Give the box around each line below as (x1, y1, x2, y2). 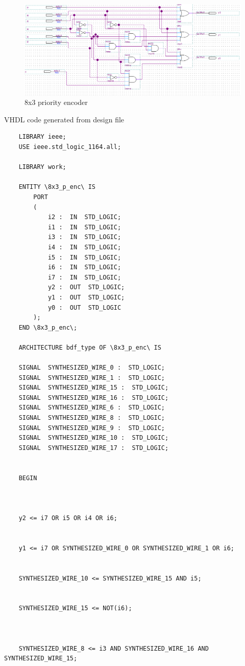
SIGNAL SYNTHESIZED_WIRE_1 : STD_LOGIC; (18, 374, 165, 381)
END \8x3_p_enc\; (18, 324, 78, 331)
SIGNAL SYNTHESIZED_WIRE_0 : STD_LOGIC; (18, 364, 165, 372)
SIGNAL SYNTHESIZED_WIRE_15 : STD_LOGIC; (18, 384, 169, 392)
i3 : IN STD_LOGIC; (47, 233, 121, 241)
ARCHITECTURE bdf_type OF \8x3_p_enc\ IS (18, 343, 161, 351)
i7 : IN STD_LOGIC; (47, 273, 121, 281)
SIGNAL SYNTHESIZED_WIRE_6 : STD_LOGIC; (18, 404, 165, 412)
